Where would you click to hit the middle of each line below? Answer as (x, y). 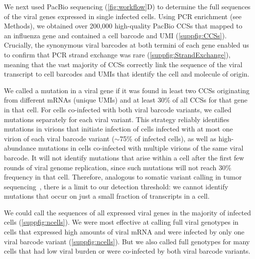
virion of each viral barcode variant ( (59, 138)
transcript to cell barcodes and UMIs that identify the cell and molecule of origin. (127, 74)
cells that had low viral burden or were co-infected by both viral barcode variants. (127, 251)
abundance (20, 148)
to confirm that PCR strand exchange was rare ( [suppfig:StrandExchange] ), (117, 54)
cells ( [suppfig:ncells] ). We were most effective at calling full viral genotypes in (121, 222)
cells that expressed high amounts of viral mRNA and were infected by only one (124, 232)
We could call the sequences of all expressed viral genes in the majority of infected (127, 212)
